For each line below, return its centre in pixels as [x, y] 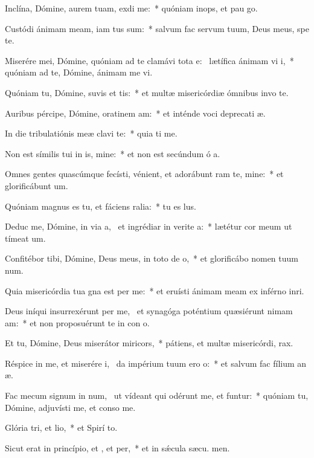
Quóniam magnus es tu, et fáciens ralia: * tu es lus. [101, 206]
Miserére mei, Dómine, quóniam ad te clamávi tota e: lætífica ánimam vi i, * [149, 60]
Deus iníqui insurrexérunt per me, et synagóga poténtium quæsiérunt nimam [149, 311]
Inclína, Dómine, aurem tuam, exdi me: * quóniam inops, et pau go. [131, 8]
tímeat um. [25, 238]
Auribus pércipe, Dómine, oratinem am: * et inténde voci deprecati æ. [135, 113]
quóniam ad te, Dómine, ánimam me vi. [79, 72]
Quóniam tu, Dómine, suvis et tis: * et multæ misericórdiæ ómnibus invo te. [147, 92]
